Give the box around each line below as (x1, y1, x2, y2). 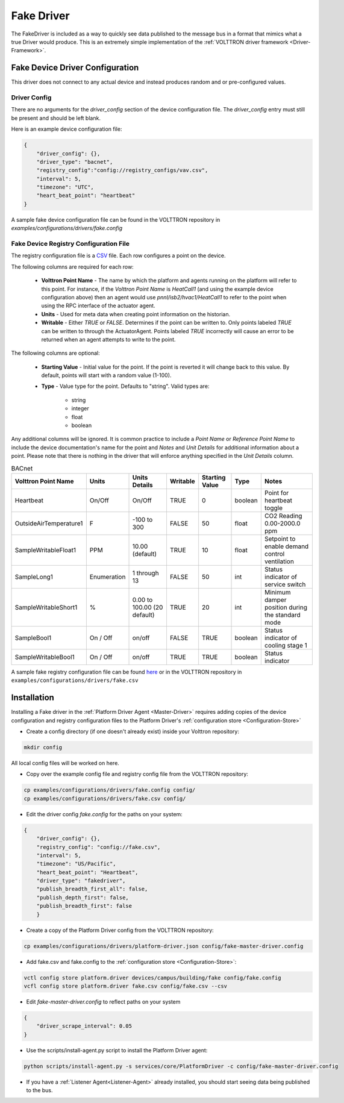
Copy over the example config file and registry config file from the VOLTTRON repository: (26, 770, 248, 778)
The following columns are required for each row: (11, 263, 134, 270)
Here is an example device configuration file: (11, 125, 122, 133)
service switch (264, 580, 306, 589)
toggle (264, 504, 283, 512)
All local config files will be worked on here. (11, 760, 120, 767)
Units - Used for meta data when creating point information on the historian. (41, 310, 231, 317)
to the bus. (26, 1087, 54, 1094)
